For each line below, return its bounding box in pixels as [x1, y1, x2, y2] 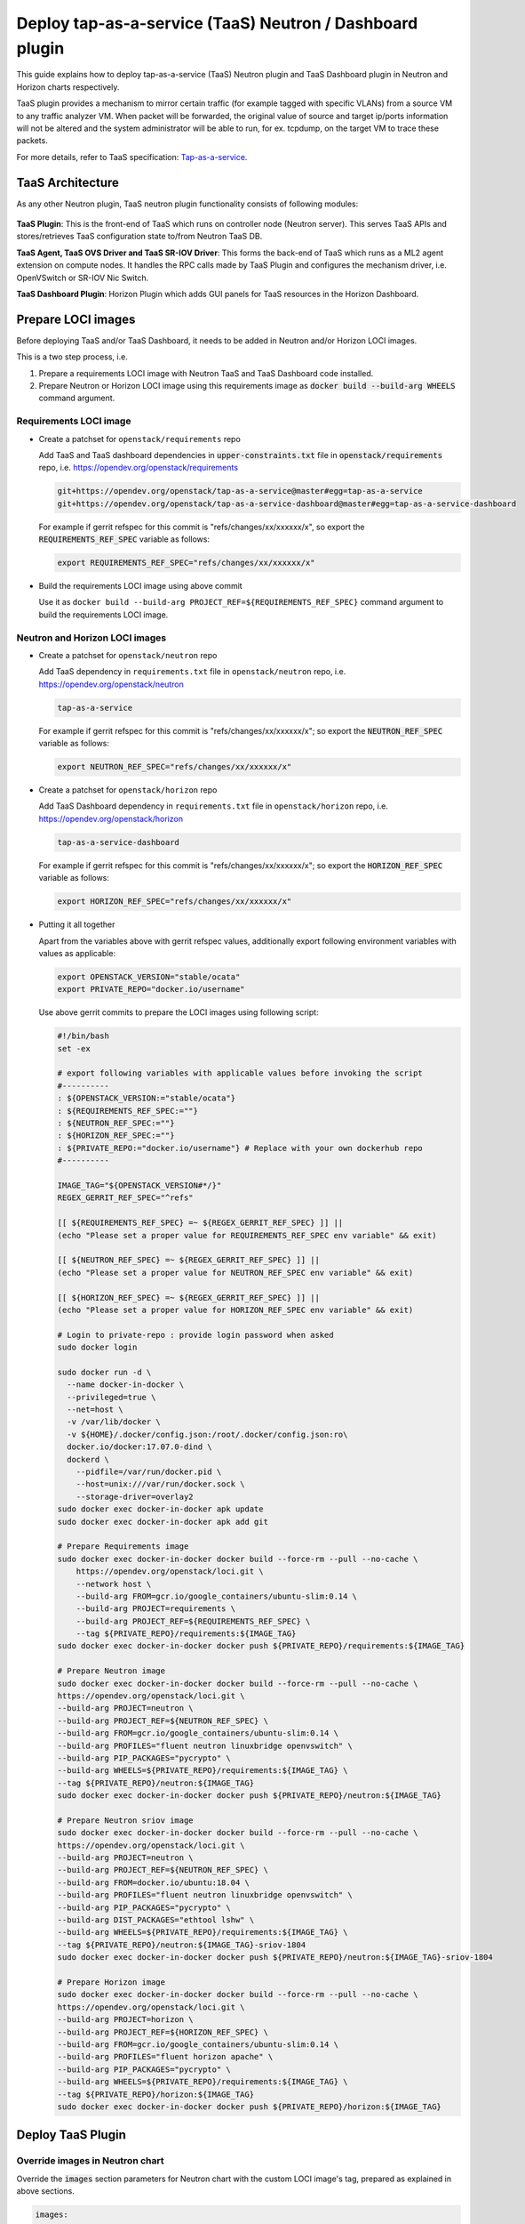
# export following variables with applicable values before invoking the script [57, 1068, 424, 1078]
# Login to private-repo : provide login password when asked [57, 1330, 334, 1340]
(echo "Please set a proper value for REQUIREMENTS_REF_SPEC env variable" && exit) [57, 1230, 437, 1240]
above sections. [16, 2186, 75, 2196]
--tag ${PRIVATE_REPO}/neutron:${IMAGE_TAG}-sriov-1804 [57, 1939, 306, 1950]
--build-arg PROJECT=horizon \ [57, 2015, 195, 2025]
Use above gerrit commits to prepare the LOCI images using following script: [38, 1007, 319, 1018]
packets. [16, 135, 48, 146]
